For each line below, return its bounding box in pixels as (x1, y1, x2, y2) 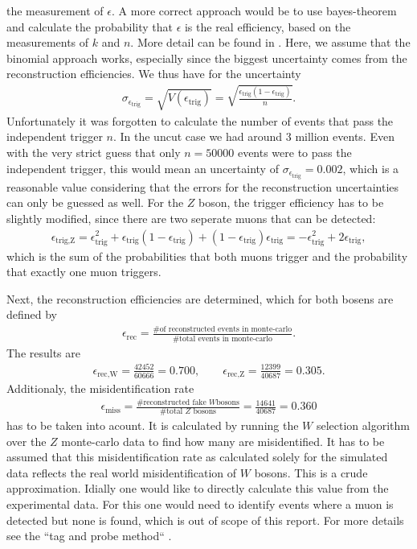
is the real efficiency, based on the (184, 18, 351, 35)
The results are (6, 344, 80, 361)
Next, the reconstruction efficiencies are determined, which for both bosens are (6, 290, 394, 307)
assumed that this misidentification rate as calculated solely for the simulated (6, 448, 388, 465)
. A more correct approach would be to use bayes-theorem (112, 2, 397, 19)
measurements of (6, 34, 89, 51)
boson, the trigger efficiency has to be (198, 194, 384, 211)
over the (6, 432, 47, 449)
